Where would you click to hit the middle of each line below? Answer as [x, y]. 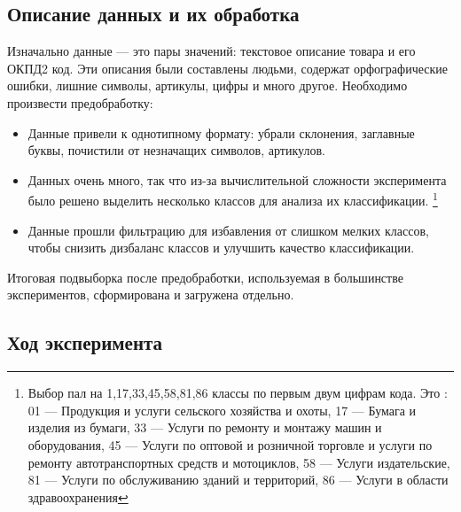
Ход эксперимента [85, 342]
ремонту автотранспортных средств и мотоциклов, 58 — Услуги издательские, [239, 462]
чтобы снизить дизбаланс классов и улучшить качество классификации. [221, 248]
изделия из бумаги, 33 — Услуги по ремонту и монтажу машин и [205, 427]
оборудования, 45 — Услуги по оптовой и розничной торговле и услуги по [230, 444]
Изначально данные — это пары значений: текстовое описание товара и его [211, 51]
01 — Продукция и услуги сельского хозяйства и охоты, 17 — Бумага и [222, 410]
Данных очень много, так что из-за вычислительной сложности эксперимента [237, 179]
